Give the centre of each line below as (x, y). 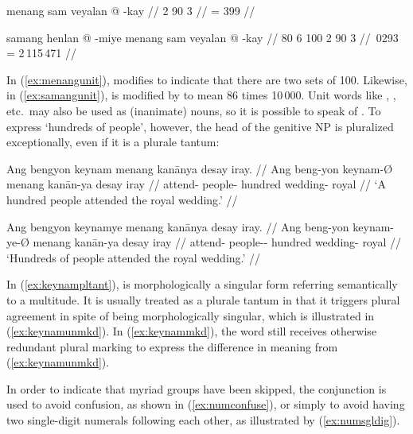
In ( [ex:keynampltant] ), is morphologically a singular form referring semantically (202, 284)
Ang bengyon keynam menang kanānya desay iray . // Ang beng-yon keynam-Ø (200, 168)
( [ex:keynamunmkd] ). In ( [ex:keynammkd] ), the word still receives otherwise (192, 331)
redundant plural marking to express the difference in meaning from (172, 346)
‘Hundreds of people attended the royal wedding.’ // (134, 257)
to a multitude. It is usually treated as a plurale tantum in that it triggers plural (203, 299)
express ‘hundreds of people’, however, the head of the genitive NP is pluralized (200, 126)
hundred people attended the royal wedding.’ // (122, 199)
